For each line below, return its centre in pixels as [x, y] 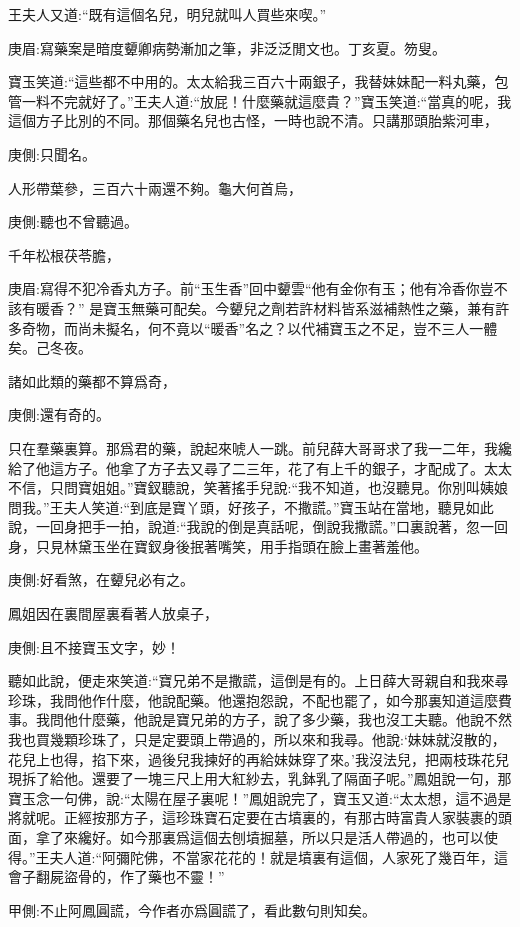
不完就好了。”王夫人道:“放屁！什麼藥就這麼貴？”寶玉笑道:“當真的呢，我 [280, 100]
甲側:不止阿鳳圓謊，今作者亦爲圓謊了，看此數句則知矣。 [192, 909]
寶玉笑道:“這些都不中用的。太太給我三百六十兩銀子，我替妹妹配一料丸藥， [251, 81]
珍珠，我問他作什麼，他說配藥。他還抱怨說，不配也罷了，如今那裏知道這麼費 [260, 699]
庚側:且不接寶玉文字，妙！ [94, 646]
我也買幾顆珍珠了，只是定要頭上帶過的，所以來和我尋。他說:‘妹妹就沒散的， [257, 739]
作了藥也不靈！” [172, 876]
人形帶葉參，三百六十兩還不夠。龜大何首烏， [155, 187]
